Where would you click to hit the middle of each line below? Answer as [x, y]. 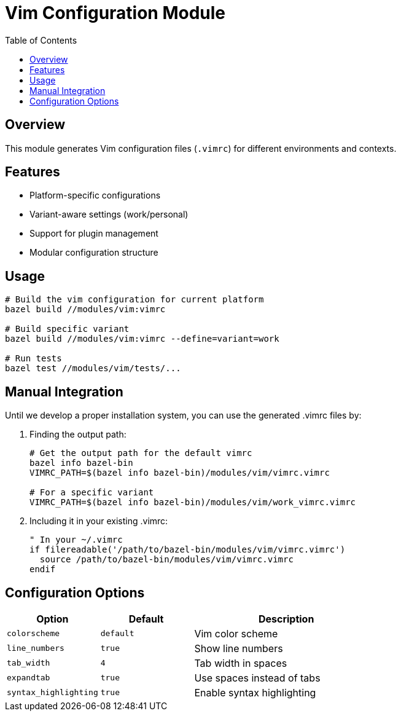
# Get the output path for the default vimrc [141, 453]
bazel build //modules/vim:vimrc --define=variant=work [142, 339]
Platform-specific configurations [95, 195]
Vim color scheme [236, 633]
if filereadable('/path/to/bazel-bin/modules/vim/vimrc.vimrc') [188, 550]
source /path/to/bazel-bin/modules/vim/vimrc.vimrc [166, 560]
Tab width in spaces [241, 663]
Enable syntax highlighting [255, 692]
